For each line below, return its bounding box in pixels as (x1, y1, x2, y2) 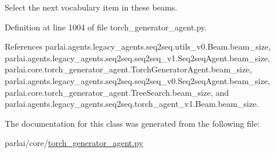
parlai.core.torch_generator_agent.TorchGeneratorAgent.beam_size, (5, 63, 252, 75)
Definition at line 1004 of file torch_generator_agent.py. (5, 20, 207, 33)
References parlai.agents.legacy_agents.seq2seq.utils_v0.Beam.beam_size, (5, 40, 271, 53)
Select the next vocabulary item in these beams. (5, 1, 178, 13)
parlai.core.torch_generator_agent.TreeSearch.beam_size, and (5, 86, 229, 98)
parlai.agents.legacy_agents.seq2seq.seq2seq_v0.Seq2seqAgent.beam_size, (5, 74, 270, 86)
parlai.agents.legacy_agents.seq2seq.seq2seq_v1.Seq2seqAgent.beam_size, (5, 51, 270, 64)
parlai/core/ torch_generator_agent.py (5, 137, 143, 149)
